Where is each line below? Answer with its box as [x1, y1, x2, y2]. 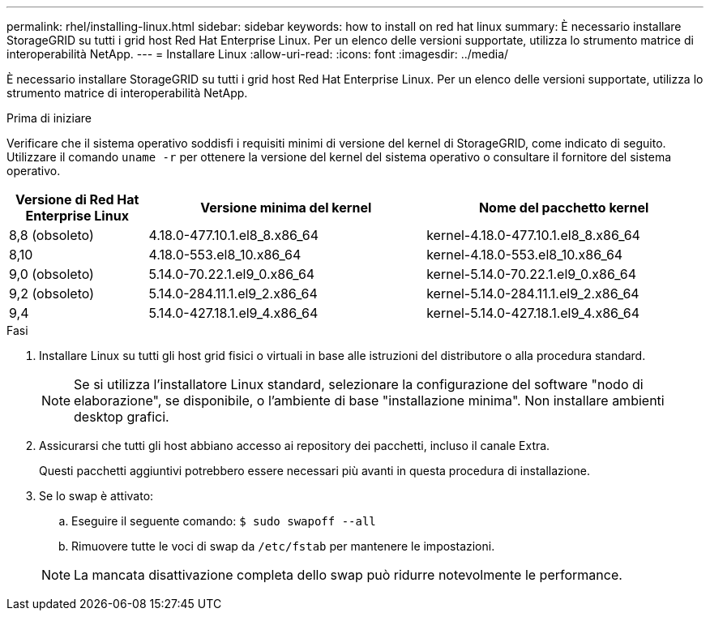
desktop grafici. [74, 409, 169, 425]
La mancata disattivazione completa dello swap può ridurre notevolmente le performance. [74, 567, 622, 583]
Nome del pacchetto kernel [478, 199, 649, 216]
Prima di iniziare [6, 111, 92, 125]
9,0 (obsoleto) [9, 266, 94, 282]
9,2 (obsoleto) [9, 285, 94, 302]
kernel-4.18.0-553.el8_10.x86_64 [426, 246, 623, 263]
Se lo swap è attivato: [39, 489, 154, 503]
